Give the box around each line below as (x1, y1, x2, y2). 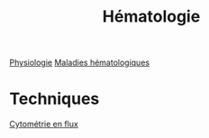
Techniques (9, 88, 100, 109)
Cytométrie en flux (9, 119, 78, 130)
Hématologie (102, 6, 201, 27)
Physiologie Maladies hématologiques (9, 57, 150, 69)
